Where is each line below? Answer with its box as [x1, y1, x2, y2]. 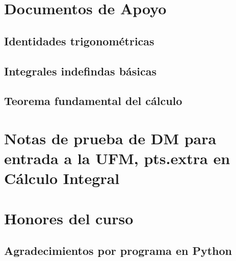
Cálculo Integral [4, 168, 120, 189]
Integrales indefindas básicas [4, 63, 157, 79]
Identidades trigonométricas [4, 33, 154, 48]
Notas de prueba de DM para [4, 127, 217, 148]
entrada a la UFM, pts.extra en [4, 148, 230, 169]
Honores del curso [4, 207, 134, 228]
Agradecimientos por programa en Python [4, 243, 232, 258]
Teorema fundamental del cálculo [4, 93, 182, 109]
